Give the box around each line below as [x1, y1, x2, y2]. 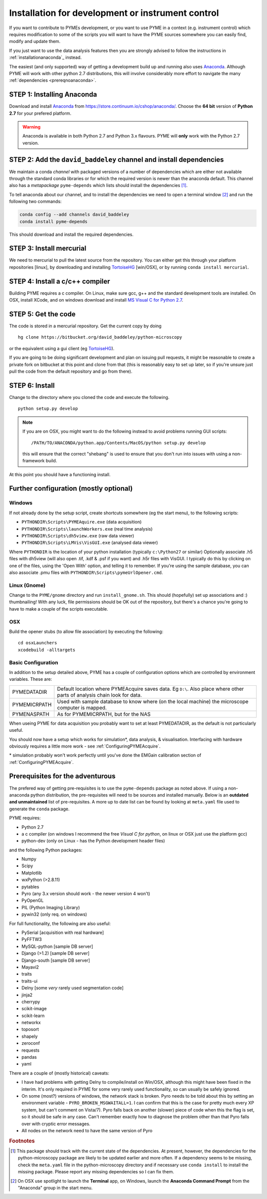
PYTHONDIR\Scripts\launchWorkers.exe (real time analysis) [21, 526, 153, 532]
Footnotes [9, 1137, 35, 1144]
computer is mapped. [57, 704, 107, 711]
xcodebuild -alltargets [18, 647, 76, 653]
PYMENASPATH [12, 711, 49, 717]
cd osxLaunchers [18, 640, 57, 646]
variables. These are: [9, 676, 52, 682]
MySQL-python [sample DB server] [21, 943, 93, 949]
